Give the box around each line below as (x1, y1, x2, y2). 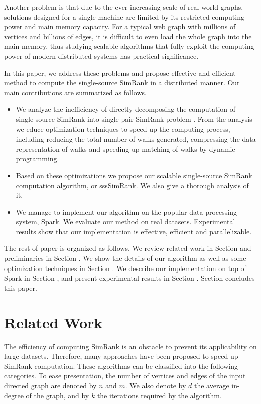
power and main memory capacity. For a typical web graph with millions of (4, 21, 236, 32)
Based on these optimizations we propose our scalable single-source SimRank (16, 170, 252, 180)
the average (194, 380, 229, 390)
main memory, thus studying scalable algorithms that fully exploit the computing (4, 41, 254, 51)
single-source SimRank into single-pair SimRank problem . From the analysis (16, 113, 252, 124)
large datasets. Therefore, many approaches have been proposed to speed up (4, 351, 238, 361)
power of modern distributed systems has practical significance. (4, 50, 199, 61)
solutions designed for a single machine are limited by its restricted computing (4, 11, 244, 22)
